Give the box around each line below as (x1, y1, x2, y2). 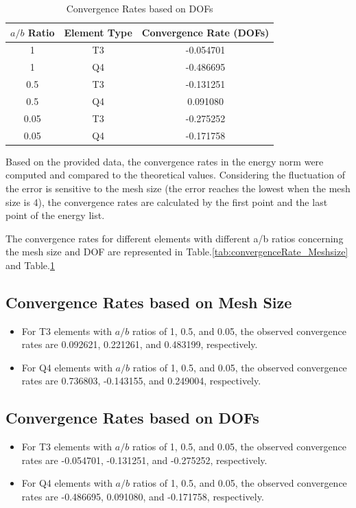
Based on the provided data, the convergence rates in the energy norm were (5, 154, 324, 168)
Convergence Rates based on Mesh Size (5, 291, 292, 312)
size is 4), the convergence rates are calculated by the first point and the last (5, 194, 328, 209)
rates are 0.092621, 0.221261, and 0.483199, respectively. (21, 337, 258, 351)
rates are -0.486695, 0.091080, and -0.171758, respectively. (21, 489, 264, 504)
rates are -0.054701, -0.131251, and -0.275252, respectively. (21, 452, 268, 467)
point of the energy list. (5, 208, 105, 222)
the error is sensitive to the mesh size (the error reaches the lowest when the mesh (5, 181, 351, 195)
